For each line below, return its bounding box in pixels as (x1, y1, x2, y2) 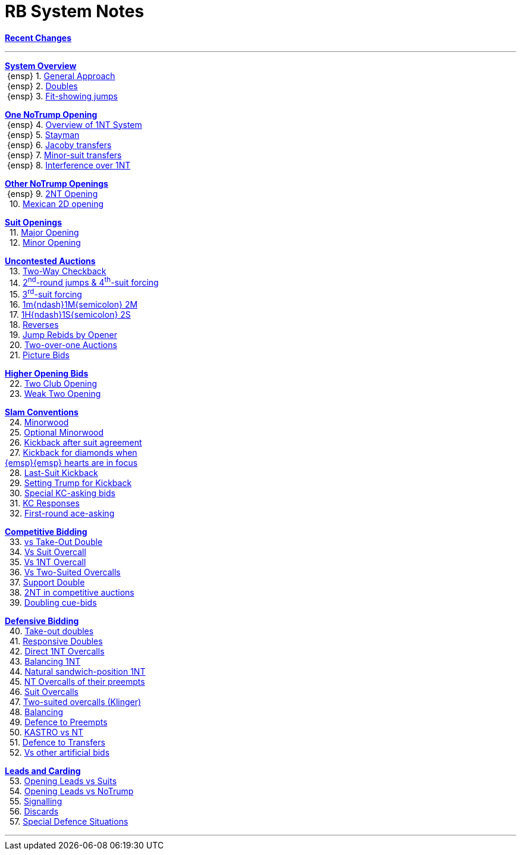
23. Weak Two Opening (9, 389, 101, 399)
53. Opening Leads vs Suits (9, 776, 117, 787)
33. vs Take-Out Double (9, 537, 103, 547)
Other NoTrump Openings (5, 178, 108, 189)
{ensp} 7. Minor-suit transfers (7, 149, 122, 160)
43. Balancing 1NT (9, 656, 81, 667)
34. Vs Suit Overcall (9, 547, 86, 558)
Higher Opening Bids (5, 368, 89, 379)
